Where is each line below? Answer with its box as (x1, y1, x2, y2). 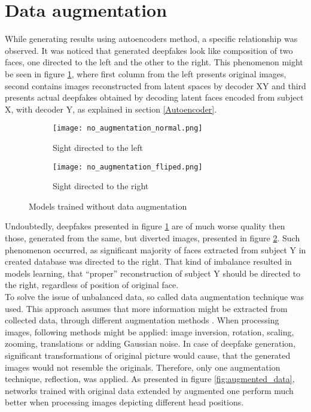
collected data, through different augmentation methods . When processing (5, 314, 279, 326)
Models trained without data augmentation (29, 199, 187, 212)
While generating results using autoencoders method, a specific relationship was (5, 32, 298, 45)
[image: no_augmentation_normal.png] (53, 124, 203, 133)
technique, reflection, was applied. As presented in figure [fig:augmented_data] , (5, 372, 295, 385)
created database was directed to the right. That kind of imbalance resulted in (5, 255, 292, 268)
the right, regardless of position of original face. (5, 278, 179, 291)
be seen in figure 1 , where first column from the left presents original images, (5, 67, 286, 80)
